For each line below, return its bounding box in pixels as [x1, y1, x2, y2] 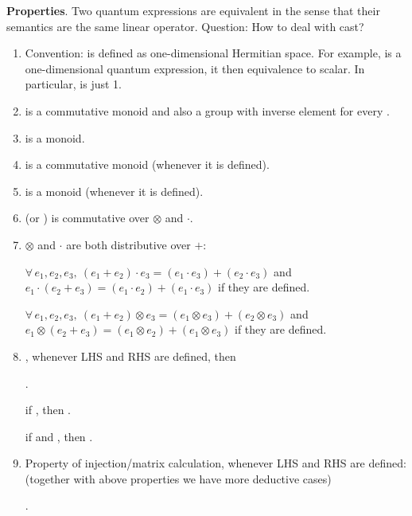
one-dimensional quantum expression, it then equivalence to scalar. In [25, 60, 365, 76]
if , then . [25, 401, 71, 418]
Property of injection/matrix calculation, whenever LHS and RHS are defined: [25, 455, 406, 471]
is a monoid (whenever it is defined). [25, 182, 204, 199]
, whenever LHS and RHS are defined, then [25, 347, 236, 364]
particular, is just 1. [25, 76, 122, 92]
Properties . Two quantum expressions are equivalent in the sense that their [6, 2, 380, 18]
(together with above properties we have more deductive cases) [25, 470, 332, 487]
